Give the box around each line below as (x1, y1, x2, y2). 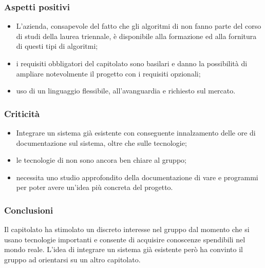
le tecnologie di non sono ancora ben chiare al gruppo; (16, 155, 186, 165)
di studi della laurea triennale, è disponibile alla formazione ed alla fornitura (16, 30, 257, 41)
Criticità (4, 107, 40, 120)
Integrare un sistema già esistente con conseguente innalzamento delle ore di (16, 127, 256, 138)
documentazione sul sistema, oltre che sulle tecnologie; (16, 137, 187, 148)
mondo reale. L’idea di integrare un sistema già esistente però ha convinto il (4, 244, 243, 255)
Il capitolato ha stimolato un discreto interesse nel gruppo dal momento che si (4, 224, 250, 235)
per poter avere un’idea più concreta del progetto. (16, 182, 173, 193)
